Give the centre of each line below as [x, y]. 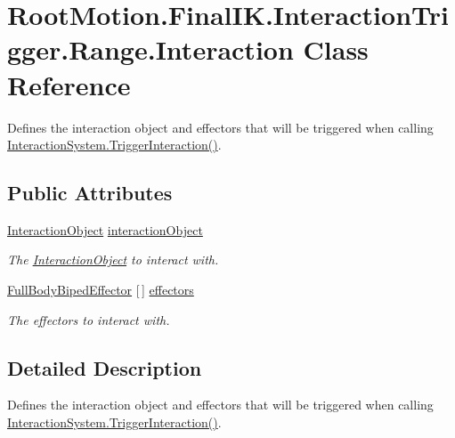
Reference [69, 84]
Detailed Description [105, 367]
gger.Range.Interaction [150, 49]
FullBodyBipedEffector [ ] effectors [101, 290]
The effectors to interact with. [89, 319]
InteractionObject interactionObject [105, 229]
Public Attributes [90, 193]
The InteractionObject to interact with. [113, 260]
